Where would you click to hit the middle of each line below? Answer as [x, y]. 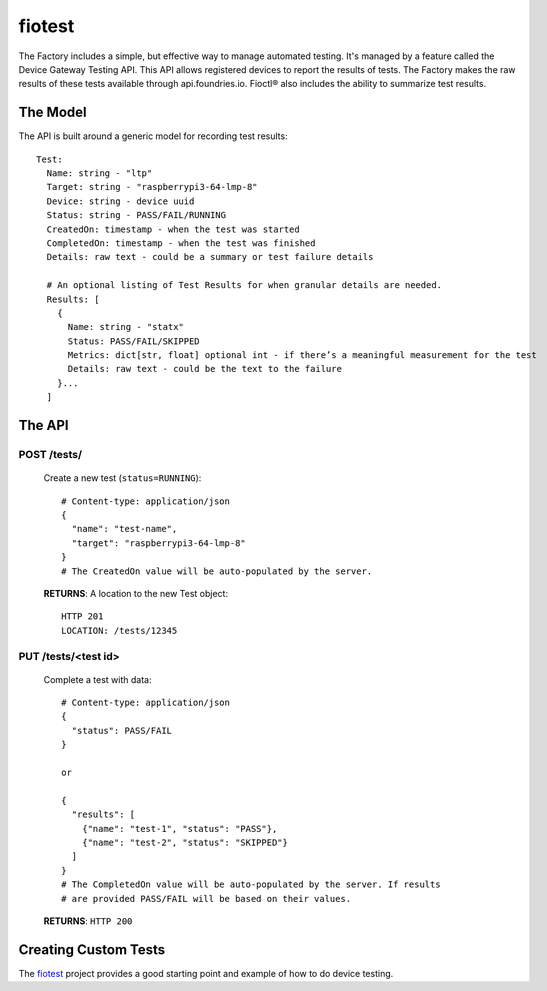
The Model [52, 112]
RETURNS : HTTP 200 [88, 921]
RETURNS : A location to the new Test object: [136, 593]
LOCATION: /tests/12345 [119, 630]
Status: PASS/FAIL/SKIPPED [133, 341]
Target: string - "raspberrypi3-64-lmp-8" [152, 187]
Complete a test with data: [97, 679]
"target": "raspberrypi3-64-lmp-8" [159, 543]
